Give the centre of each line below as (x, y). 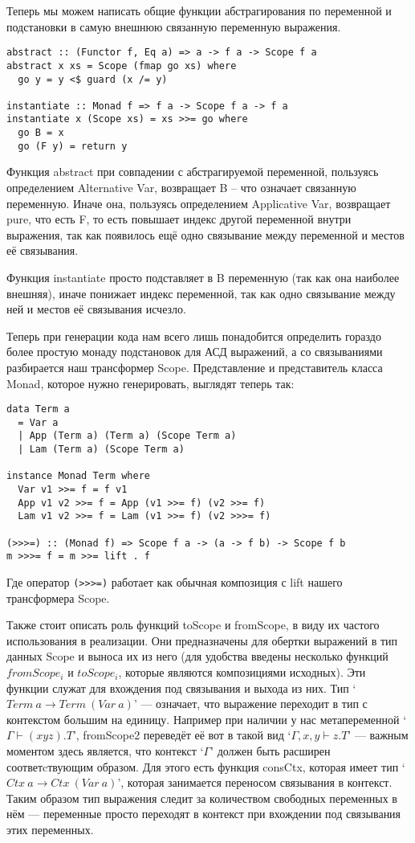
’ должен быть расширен (271, 751)
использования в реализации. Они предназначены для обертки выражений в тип (202, 640)
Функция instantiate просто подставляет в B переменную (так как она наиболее (203, 277)
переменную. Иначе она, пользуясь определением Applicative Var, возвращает (199, 203)
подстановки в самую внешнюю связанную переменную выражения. (174, 26)
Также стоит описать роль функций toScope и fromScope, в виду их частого (193, 625)
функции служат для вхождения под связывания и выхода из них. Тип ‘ (181, 687)
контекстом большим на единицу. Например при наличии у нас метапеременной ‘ (207, 719)
